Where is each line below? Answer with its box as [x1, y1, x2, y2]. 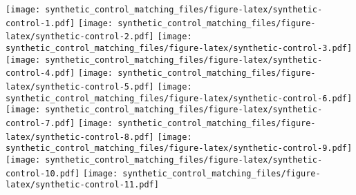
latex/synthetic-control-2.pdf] [6, 32, 154, 42]
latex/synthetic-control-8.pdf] [6, 132, 154, 142]
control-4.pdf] [6, 68, 75, 79]
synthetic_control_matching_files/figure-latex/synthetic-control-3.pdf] [6, 43, 353, 53]
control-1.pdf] [6, 18, 75, 28]
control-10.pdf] [6, 168, 80, 178]
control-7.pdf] [6, 118, 75, 128]
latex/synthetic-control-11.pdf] [6, 180, 159, 190]
